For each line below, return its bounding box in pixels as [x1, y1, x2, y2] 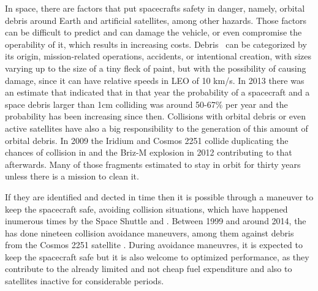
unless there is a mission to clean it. [5, 170, 139, 183]
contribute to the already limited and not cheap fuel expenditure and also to [5, 262, 292, 275]
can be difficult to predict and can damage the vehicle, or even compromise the [5, 26, 302, 39]
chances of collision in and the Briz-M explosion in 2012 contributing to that [5, 146, 292, 159]
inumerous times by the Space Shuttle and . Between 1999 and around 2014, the [5, 214, 306, 227]
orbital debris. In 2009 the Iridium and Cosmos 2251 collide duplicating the [5, 134, 289, 146]
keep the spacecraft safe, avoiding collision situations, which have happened [5, 202, 288, 215]
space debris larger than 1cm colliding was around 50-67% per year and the [5, 97, 288, 110]
